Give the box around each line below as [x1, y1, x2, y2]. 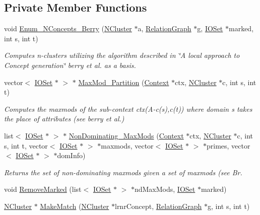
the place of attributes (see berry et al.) [4, 113, 124, 124]
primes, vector [206, 140, 250, 151]
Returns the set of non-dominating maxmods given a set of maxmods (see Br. [4, 167, 242, 177]
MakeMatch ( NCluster [40, 200, 109, 211]
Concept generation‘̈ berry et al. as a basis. [4, 59, 136, 70]
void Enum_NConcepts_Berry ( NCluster [4, 23, 132, 34]
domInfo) [57, 150, 86, 161]
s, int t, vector [4, 140, 48, 151]
